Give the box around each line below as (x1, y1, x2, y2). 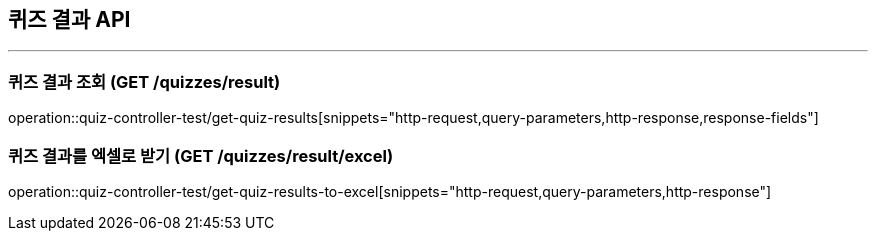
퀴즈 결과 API (8, 7, 131, 32)
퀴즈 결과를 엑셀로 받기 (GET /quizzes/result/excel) (8, 145, 394, 166)
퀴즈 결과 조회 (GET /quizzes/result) (8, 71, 281, 92)
